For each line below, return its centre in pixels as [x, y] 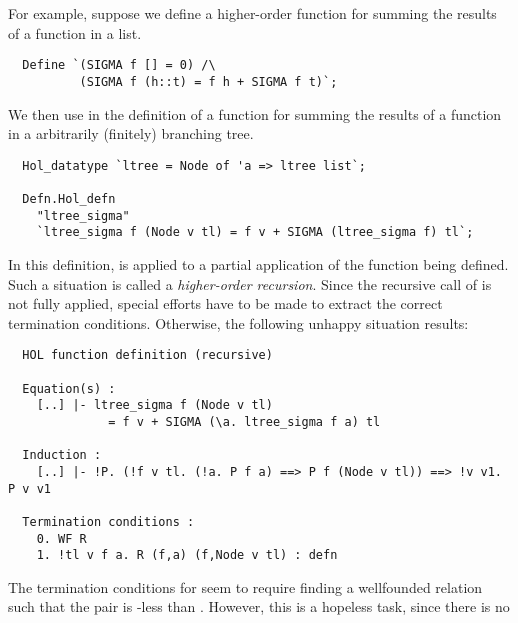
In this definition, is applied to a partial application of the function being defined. [258, 263]
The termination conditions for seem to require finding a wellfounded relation [245, 586]
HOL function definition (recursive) [147, 355]
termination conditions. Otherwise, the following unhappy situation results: [238, 322]
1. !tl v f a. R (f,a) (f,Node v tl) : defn [187, 555]
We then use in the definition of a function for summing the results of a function [255, 113]
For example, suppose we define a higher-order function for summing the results [252, 13]
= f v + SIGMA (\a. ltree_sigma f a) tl [244, 421]
